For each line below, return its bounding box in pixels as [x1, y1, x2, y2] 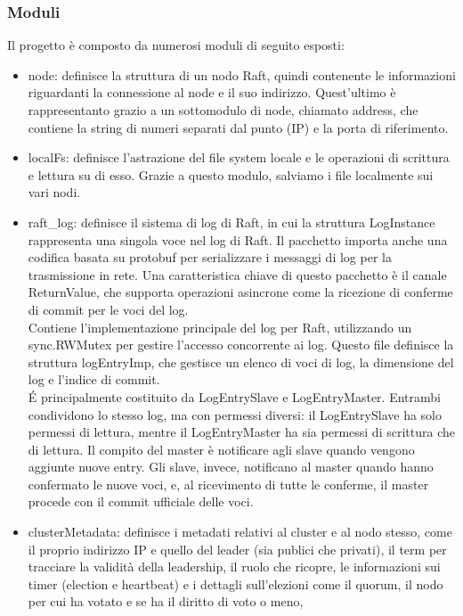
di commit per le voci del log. [28, 300, 189, 318]
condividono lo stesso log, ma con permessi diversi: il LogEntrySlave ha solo [28, 405, 442, 423]
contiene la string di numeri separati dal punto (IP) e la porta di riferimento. [28, 118, 449, 136]
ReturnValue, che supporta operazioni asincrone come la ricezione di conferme [28, 283, 453, 301]
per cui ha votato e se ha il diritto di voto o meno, [28, 592, 304, 611]
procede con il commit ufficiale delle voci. [28, 492, 254, 511]
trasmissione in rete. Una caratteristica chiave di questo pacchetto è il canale [28, 265, 447, 283]
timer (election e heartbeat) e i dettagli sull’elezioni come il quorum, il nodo [28, 574, 443, 593]
